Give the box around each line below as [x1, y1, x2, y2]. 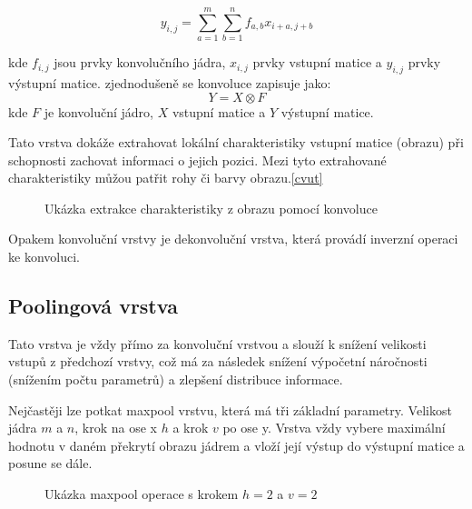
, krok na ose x [74, 418, 157, 437]
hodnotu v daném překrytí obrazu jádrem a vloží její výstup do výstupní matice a [8, 435, 465, 454]
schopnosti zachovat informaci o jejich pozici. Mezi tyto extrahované [8, 150, 387, 169]
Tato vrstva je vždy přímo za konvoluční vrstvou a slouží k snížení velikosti [8, 334, 427, 353]
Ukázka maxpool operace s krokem [44, 484, 239, 504]
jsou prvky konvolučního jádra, [54, 53, 226, 72]
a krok [172, 418, 209, 437]
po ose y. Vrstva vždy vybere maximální [222, 418, 446, 437]
